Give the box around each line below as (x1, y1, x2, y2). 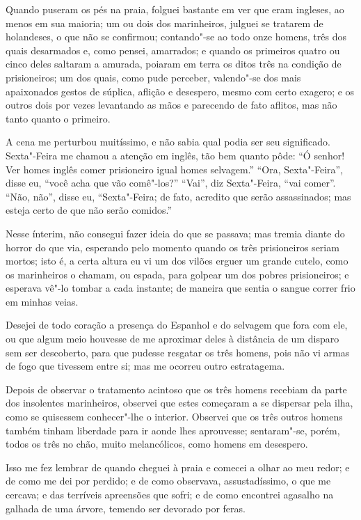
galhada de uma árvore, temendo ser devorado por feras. (6, 501, 246, 515)
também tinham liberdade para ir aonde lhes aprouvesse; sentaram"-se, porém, (6, 423, 340, 437)
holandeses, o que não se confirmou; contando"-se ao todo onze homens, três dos (6, 29, 346, 44)
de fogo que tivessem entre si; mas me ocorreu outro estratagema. (6, 359, 285, 373)
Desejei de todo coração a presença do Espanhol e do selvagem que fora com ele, (6, 317, 348, 332)
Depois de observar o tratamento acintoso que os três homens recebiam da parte (6, 381, 347, 396)
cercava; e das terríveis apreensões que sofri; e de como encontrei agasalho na (6, 487, 334, 501)
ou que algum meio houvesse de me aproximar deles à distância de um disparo (6, 331, 339, 346)
